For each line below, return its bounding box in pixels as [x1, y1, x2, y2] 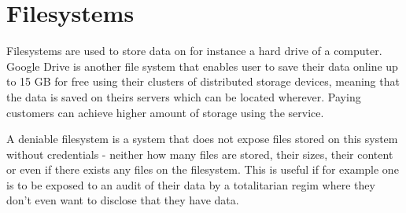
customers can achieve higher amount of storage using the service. [6, 104, 324, 120]
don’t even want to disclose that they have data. [6, 192, 239, 208]
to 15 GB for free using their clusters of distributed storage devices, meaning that [6, 73, 400, 90]
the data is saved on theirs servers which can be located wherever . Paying [6, 88, 361, 105]
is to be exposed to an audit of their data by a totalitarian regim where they [6, 176, 375, 193]
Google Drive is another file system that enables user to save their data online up [6, 57, 398, 74]
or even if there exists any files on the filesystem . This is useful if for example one [6, 161, 399, 178]
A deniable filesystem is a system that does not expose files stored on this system [6, 130, 398, 147]
